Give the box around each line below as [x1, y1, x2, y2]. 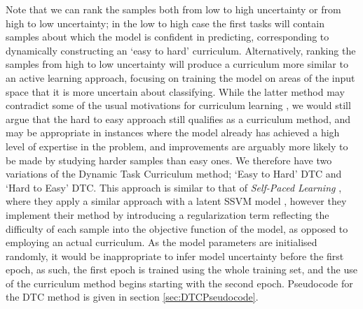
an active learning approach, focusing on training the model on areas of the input [6, 70, 355, 85]
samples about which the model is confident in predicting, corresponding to [6, 29, 329, 44]
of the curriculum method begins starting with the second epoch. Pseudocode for [6, 275, 353, 290]
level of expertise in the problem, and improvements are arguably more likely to [6, 138, 348, 153]
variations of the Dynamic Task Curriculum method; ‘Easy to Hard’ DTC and [6, 166, 342, 181]
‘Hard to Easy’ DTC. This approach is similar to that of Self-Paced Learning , [6, 180, 342, 194]
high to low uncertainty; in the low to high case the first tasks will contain [6, 15, 324, 30]
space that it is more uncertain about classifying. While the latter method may [6, 84, 345, 99]
